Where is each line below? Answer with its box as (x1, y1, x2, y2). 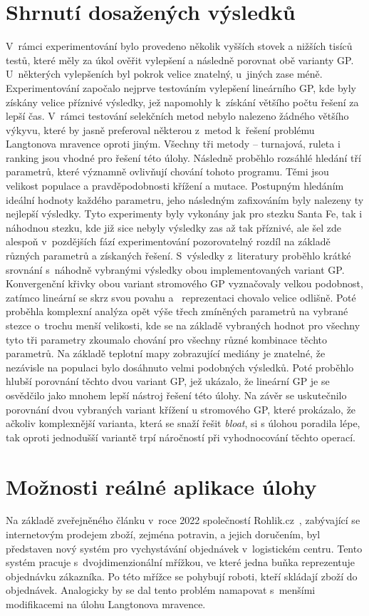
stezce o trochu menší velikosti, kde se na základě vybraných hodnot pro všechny (6, 318, 360, 332)
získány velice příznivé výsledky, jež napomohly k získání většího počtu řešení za (6, 94, 359, 109)
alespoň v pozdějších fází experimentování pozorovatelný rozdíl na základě (6, 234, 331, 249)
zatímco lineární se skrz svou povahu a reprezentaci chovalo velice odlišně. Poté (6, 289, 356, 304)
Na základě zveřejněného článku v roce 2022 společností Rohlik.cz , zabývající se (6, 513, 360, 528)
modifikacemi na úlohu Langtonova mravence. (6, 597, 206, 612)
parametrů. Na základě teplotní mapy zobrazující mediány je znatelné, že (6, 346, 326, 361)
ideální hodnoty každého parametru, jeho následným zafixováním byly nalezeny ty (6, 192, 364, 207)
